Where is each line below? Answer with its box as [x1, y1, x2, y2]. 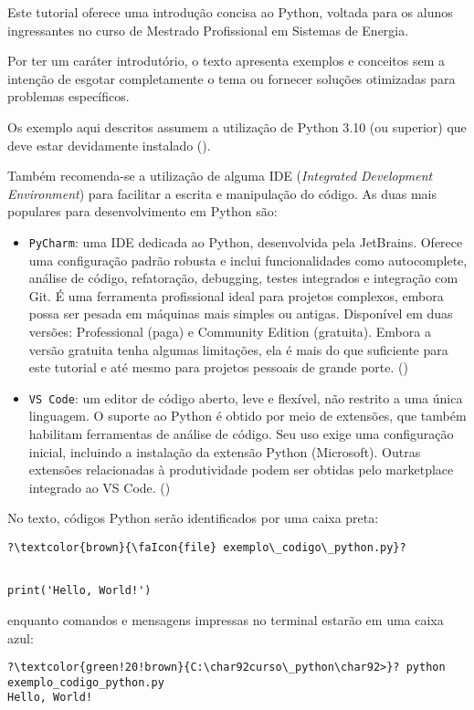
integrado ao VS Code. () [28, 477, 171, 496]
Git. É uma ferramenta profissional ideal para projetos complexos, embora [28, 286, 444, 305]
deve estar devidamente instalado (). [7, 135, 211, 154]
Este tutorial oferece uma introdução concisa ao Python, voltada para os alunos [7, 3, 453, 21]
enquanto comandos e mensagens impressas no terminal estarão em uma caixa [7, 610, 444, 629]
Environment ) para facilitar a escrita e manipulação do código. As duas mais [7, 183, 437, 203]
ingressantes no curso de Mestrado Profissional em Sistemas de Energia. [7, 20, 409, 39]
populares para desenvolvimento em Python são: [7, 202, 278, 221]
